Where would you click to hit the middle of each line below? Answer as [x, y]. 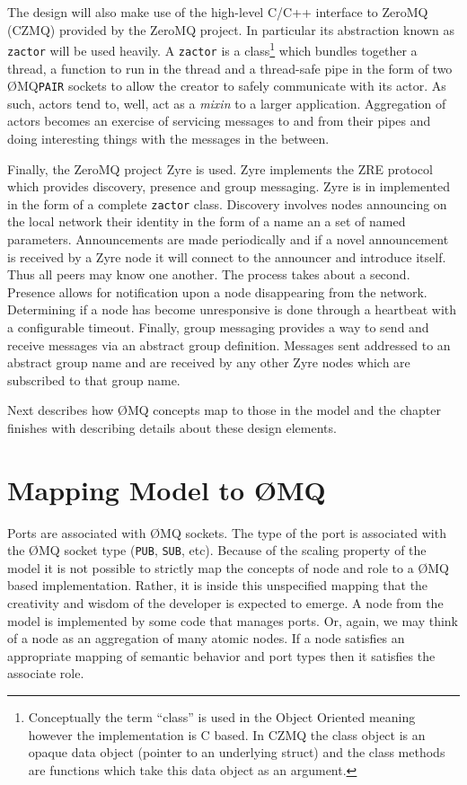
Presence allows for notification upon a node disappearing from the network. [217, 291]
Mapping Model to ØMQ [167, 489]
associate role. [46, 673]
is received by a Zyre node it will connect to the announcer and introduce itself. [227, 256]
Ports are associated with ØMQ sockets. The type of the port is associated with [227, 532]
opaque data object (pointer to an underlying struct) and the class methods [237, 752]
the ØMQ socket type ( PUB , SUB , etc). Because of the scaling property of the [217, 550]
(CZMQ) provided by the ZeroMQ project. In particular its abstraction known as [231, 29]
